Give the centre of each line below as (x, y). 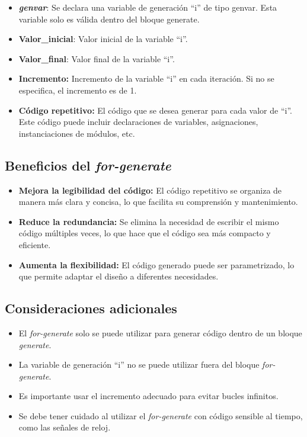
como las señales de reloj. (65, 427)
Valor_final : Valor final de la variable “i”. (97, 58)
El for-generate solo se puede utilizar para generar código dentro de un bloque (160, 332)
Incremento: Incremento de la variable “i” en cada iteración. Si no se (146, 78)
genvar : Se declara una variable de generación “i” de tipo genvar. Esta (148, 7)
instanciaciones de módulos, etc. (77, 133)
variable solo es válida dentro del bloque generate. (109, 19)
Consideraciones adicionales (91, 308)
